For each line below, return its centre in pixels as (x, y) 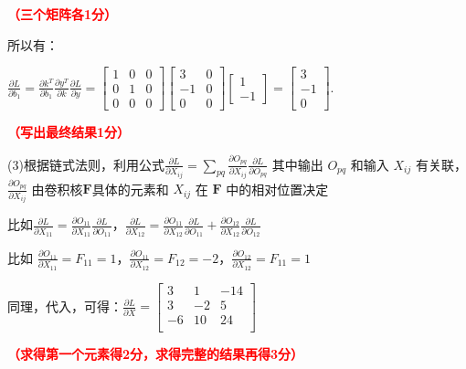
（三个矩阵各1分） (63, 14)
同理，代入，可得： (65, 306)
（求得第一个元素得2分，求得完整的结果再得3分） (156, 353)
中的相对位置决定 (277, 189)
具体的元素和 (130, 189)
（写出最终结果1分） (69, 132)
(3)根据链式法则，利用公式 (86, 164)
